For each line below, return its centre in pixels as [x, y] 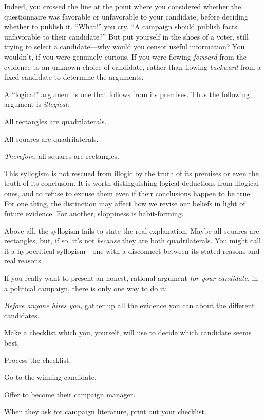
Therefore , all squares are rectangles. [62, 156]
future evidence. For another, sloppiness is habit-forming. [94, 213]
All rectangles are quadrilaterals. [55, 121]
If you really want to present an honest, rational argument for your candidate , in [131, 278]
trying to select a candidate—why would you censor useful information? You [125, 46]
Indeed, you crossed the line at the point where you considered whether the [123, 6]
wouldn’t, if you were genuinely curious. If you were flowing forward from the [125, 56]
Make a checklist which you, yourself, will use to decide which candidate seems [128, 332]
